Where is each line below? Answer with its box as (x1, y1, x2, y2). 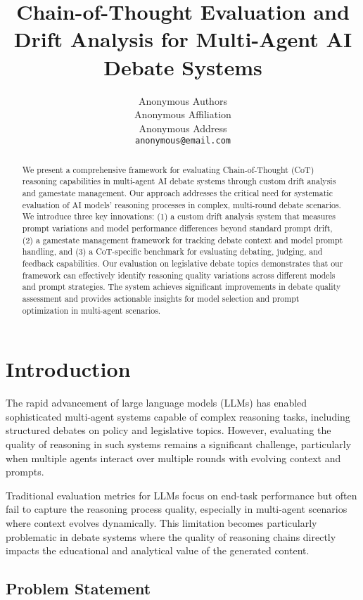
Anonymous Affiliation (134, 107, 231, 122)
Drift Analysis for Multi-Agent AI (13, 25, 352, 53)
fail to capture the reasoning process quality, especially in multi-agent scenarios (6, 502, 348, 516)
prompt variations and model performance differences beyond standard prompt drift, (22, 222, 333, 234)
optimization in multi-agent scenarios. (22, 304, 161, 316)
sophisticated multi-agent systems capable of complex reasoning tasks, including (6, 409, 350, 423)
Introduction (6, 355, 131, 383)
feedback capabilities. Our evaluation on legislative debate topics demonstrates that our (22, 257, 343, 269)
